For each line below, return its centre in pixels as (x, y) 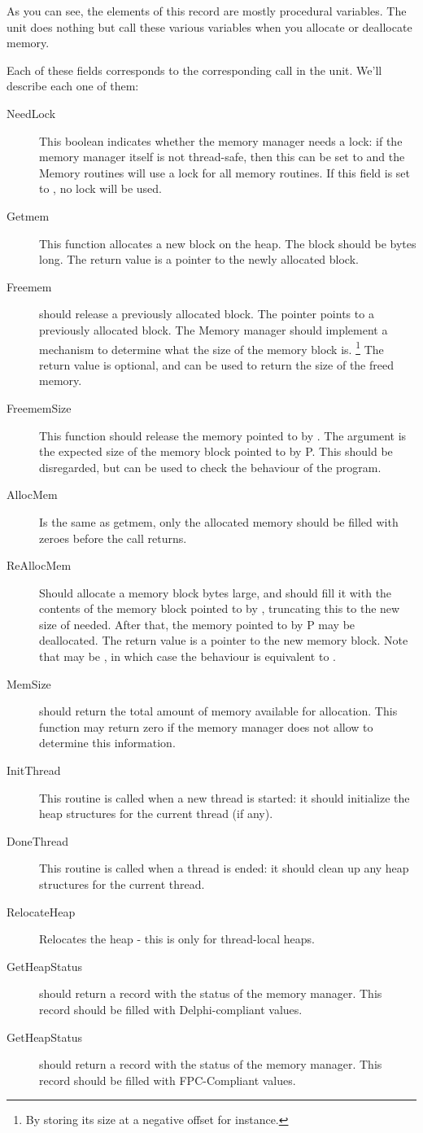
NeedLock (31, 113)
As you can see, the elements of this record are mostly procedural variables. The (207, 11)
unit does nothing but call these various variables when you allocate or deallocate (209, 26)
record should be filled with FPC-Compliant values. (168, 1080)
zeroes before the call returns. (113, 538)
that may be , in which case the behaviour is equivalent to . (188, 656)
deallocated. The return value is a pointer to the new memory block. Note (224, 640)
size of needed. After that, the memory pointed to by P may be (197, 624)
